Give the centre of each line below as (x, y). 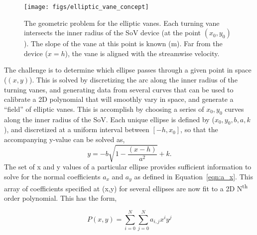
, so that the (199, 129)
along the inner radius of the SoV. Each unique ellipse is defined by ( (109, 119)
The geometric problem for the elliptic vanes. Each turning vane (122, 23)
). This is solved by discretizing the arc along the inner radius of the (133, 80)
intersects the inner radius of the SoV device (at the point (113, 33)
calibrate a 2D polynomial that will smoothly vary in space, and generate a (119, 99)
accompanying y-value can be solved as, (64, 139)
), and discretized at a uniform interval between (77, 129)
